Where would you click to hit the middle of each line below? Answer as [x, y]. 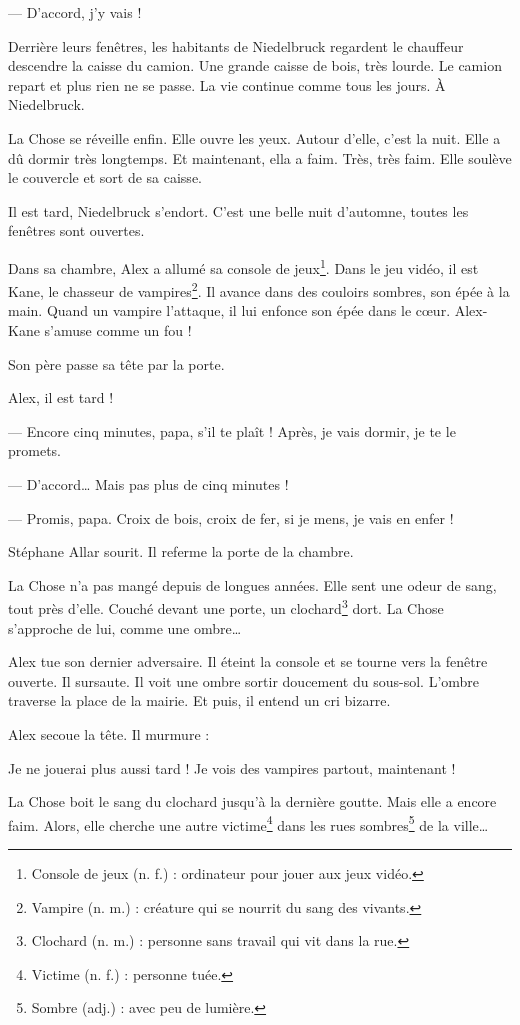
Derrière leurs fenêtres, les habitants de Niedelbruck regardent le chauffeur [236, 45]
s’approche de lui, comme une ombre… [125, 627]
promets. [35, 450]
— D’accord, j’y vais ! [75, 12]
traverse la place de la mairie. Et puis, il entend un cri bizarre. [199, 700]
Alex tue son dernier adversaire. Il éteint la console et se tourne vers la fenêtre [248, 661]
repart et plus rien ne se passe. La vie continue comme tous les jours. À [227, 84]
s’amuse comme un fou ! [118, 330]
